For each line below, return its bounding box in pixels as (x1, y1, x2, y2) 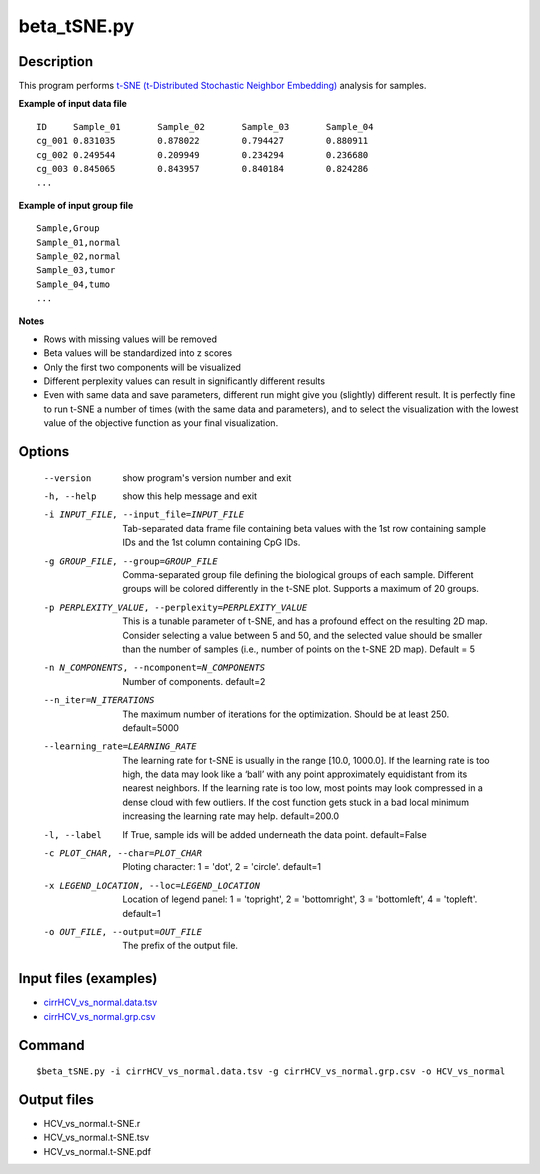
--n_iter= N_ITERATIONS (43, 695, 155, 706)
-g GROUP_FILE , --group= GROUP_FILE (43, 555, 219, 567)
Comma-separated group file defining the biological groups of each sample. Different (122, 569, 474, 581)
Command (18, 1036, 85, 1054)
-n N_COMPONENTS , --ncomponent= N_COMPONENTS (43, 662, 266, 674)
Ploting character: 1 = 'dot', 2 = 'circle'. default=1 (122, 861, 322, 873)
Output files (18, 1091, 95, 1108)
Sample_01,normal (36, 236, 121, 248)
